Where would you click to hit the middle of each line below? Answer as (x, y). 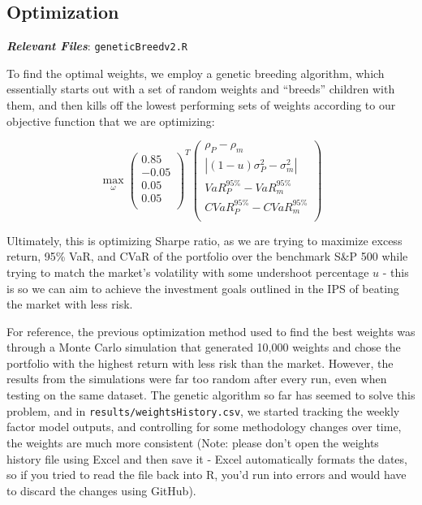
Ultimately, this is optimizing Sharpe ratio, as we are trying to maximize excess (205, 240)
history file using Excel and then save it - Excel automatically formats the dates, (207, 458)
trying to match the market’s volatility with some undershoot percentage (188, 272)
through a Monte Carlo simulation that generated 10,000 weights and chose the (204, 347)
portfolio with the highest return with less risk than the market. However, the (200, 363)
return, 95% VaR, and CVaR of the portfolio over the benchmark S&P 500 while (207, 256)
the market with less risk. (70, 304)
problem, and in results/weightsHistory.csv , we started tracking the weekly (203, 410)
